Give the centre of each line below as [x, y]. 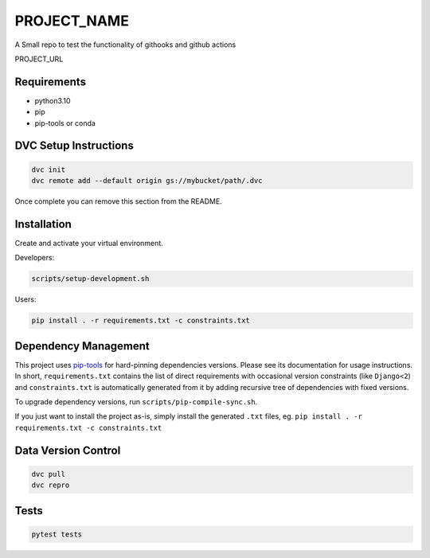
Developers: [35, 258]
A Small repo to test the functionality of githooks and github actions [125, 45]
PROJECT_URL [39, 59]
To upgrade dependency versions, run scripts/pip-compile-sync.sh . [136, 401]
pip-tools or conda [65, 123]
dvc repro [51, 485]
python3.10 [53, 100]
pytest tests [57, 534]
